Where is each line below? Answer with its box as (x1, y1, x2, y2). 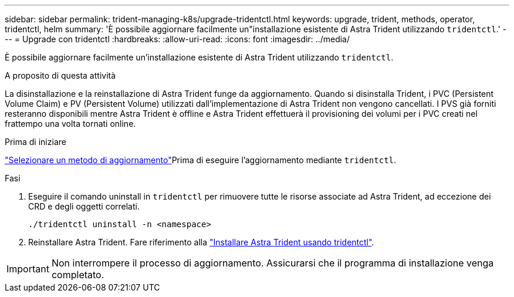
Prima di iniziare (5, 137, 66, 147)
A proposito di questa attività (5, 70, 116, 80)
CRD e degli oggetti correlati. (28, 201, 140, 211)
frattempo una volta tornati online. (5, 119, 136, 129)
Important (6, 263, 49, 275)
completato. (51, 269, 104, 281)
